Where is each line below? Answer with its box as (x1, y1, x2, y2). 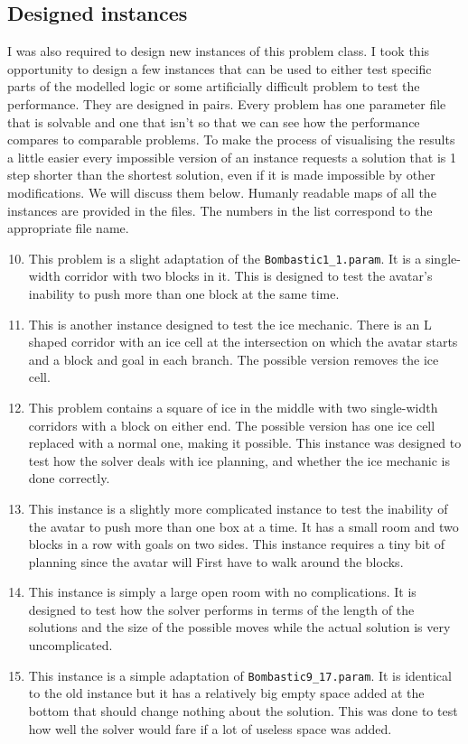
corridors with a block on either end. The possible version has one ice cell (28, 415, 435, 434)
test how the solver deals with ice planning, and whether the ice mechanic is (28, 451, 451, 470)
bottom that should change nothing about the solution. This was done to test (28, 701, 458, 720)
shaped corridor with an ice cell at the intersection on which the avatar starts (28, 332, 458, 351)
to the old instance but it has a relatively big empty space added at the (28, 684, 425, 702)
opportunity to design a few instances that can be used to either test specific (7, 59, 432, 78)
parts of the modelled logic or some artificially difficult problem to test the (7, 77, 420, 96)
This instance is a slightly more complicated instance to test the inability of (28, 498, 448, 517)
